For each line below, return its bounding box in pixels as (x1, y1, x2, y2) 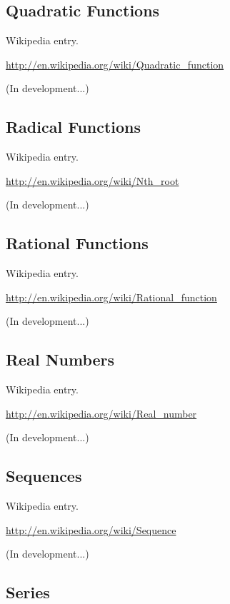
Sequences (6, 465, 82, 487)
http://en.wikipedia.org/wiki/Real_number (6, 406, 197, 421)
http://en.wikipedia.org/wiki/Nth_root (6, 173, 179, 188)
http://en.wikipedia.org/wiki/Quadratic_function (6, 56, 224, 71)
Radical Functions (6, 116, 141, 138)
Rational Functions (6, 232, 149, 254)
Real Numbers (6, 348, 115, 371)
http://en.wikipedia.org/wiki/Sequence (6, 522, 176, 537)
